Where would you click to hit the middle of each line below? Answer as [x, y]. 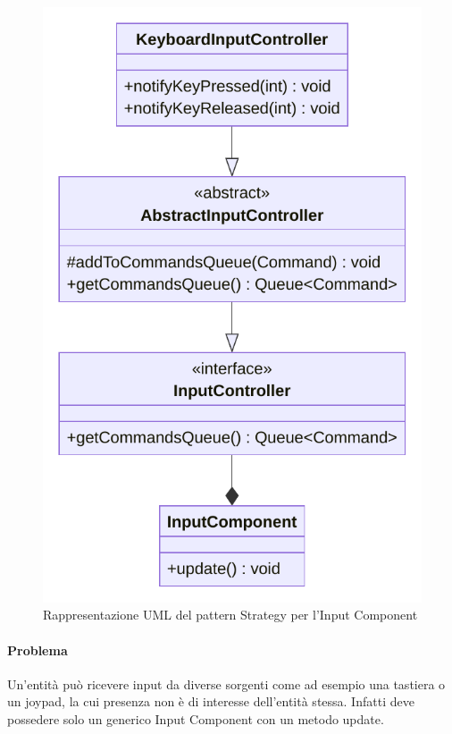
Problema [38, 650]
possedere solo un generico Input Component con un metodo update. [196, 718]
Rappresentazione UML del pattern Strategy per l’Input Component [230, 615]
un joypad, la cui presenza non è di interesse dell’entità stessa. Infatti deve [211, 701]
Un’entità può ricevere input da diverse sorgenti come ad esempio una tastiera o [226, 683]
